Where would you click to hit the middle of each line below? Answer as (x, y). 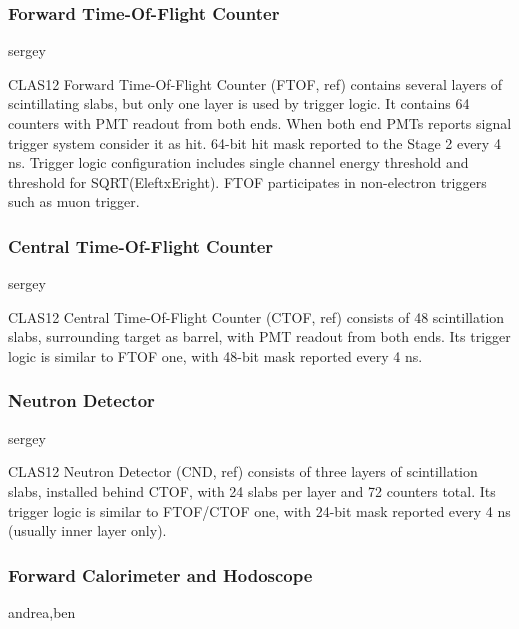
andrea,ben (42, 611)
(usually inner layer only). (87, 530)
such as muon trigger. (74, 201)
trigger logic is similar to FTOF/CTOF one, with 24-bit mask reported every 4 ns (259, 510)
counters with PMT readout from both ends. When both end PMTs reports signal (260, 123)
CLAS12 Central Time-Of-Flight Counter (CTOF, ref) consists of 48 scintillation (256, 316)
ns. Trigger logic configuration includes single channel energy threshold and (238, 162)
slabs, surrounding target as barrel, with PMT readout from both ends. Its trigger (259, 336)
